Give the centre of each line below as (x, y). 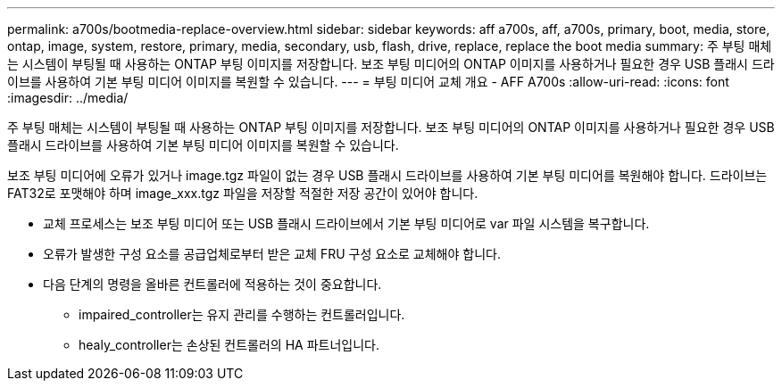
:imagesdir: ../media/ (68, 98)
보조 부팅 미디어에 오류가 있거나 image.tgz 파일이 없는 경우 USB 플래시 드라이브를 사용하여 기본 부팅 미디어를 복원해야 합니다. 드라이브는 (387, 175)
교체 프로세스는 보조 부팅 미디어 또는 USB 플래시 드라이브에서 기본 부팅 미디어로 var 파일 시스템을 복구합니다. (346, 223)
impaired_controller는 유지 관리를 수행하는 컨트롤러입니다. (242, 314)
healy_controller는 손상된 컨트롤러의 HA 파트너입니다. (229, 345)
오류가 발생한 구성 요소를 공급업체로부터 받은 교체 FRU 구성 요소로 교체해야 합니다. (272, 254)
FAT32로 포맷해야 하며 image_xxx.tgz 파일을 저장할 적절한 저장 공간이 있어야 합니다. (243, 193)
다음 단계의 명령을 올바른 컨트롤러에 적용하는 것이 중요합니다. (212, 284)
